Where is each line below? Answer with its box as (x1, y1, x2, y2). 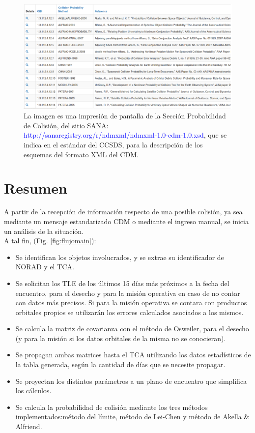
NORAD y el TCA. (15, 261, 74, 272)
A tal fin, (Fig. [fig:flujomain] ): (4, 235, 96, 246)
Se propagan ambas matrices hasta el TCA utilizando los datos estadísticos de (15, 349, 251, 360)
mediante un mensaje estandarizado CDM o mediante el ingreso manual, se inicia (4, 216, 249, 226)
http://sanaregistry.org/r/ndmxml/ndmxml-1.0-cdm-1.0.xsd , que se (24, 130, 227, 140)
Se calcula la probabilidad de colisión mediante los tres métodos (15, 402, 208, 412)
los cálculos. (15, 385, 52, 396)
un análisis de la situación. (4, 226, 84, 236)
